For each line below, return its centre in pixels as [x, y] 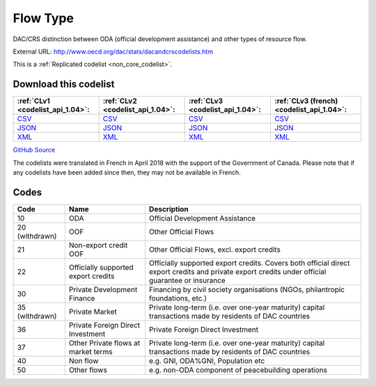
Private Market [93, 312]
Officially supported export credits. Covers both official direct [249, 263]
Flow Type [44, 18]
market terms [91, 351]
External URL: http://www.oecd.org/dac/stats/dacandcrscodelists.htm [113, 51]
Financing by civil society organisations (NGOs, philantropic [246, 289]
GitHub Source [34, 150]
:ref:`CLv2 [120, 101]
